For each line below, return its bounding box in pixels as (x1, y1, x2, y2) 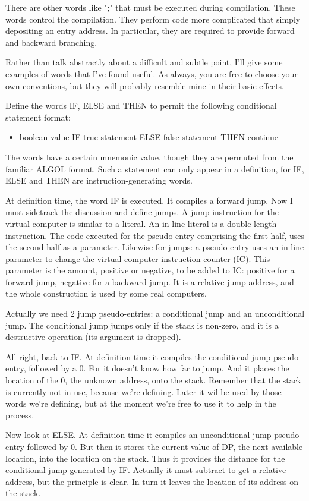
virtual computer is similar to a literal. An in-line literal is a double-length (5, 217, 277, 229)
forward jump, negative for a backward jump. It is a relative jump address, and (5, 275, 294, 288)
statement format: (5, 111, 71, 123)
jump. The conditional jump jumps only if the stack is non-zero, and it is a (5, 319, 279, 331)
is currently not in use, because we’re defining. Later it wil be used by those (5, 385, 282, 398)
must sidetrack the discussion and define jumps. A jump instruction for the (5, 206, 279, 218)
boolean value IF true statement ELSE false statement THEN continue (19, 131, 279, 143)
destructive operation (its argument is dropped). (5, 330, 181, 343)
